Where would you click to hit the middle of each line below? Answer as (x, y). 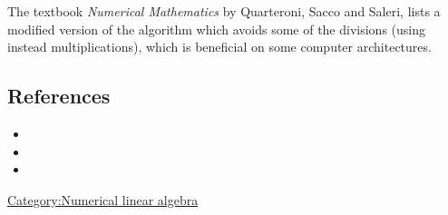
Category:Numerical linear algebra (103, 199)
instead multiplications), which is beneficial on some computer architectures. (219, 47)
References (59, 96)
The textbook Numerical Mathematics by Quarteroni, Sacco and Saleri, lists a (224, 11)
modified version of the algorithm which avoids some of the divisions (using (216, 29)
